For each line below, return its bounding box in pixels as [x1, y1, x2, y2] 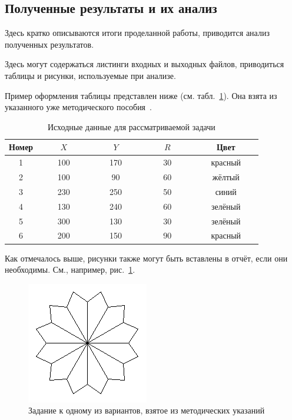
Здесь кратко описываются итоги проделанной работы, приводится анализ [5, 27, 270, 39]
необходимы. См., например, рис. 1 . [5, 263, 135, 276]
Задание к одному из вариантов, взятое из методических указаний [28, 404, 265, 416]
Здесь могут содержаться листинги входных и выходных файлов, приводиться [5, 58, 284, 70]
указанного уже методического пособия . [5, 101, 152, 113]
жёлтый [212, 171, 240, 183]
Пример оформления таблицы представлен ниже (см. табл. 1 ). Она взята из [5, 89, 277, 101]
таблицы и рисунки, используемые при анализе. [5, 69, 176, 81]
